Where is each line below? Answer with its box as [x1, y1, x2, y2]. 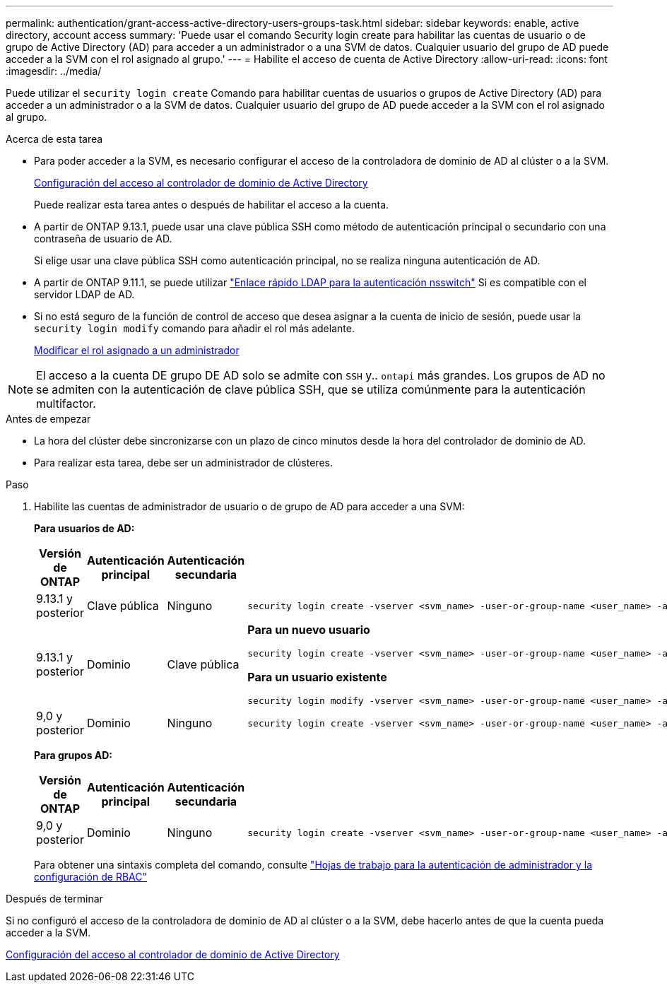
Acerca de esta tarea [6, 133, 103, 145]
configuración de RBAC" [34, 871, 147, 883]
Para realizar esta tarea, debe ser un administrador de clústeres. [34, 457, 333, 469]
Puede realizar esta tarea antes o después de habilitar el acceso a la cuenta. [34, 199, 389, 211]
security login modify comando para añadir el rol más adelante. [34, 322, 355, 334]
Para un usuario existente [247, 670, 387, 684]
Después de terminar [6, 893, 103, 905]
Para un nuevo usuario [247, 623, 370, 637]
